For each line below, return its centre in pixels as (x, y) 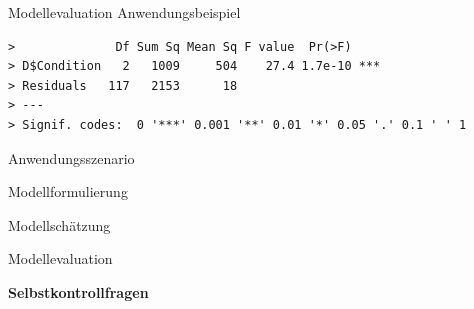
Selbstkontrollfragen (78, 291)
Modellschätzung (59, 224)
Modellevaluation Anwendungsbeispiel (124, 12)
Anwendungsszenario (71, 157)
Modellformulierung (68, 191)
